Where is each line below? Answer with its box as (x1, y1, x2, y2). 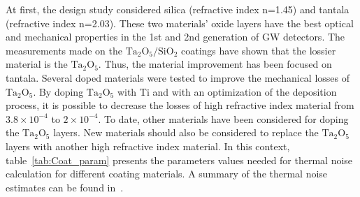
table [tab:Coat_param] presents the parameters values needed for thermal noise (6, 152, 353, 167)
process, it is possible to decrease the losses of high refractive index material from (6, 98, 354, 112)
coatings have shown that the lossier (181, 43, 336, 57)
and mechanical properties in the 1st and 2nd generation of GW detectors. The (6, 29, 345, 44)
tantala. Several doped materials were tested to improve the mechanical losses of (6, 70, 350, 85)
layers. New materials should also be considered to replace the (53, 125, 319, 140)
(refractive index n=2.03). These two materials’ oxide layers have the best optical (6, 15, 354, 30)
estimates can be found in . (6, 180, 124, 194)
